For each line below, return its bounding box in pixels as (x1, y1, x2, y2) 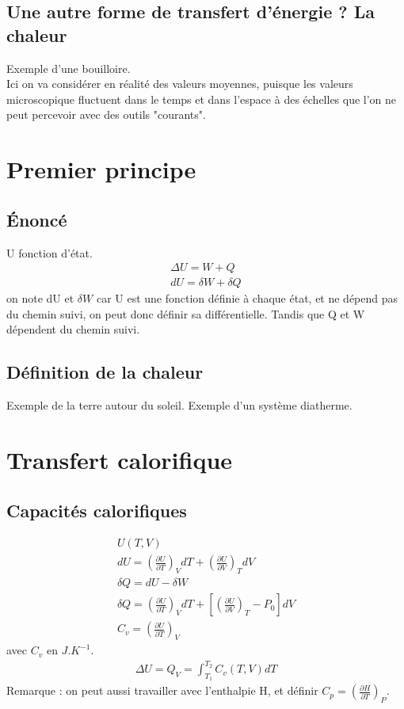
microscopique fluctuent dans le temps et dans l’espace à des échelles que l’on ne (6, 90, 397, 107)
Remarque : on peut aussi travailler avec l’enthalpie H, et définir (6, 682, 318, 699)
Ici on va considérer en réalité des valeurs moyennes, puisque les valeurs (6, 75, 353, 92)
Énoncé (6, 207, 67, 231)
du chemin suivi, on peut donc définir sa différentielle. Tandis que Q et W (6, 305, 365, 322)
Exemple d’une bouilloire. (6, 59, 131, 76)
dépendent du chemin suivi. (6, 321, 140, 337)
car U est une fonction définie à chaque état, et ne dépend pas (96, 290, 398, 307)
